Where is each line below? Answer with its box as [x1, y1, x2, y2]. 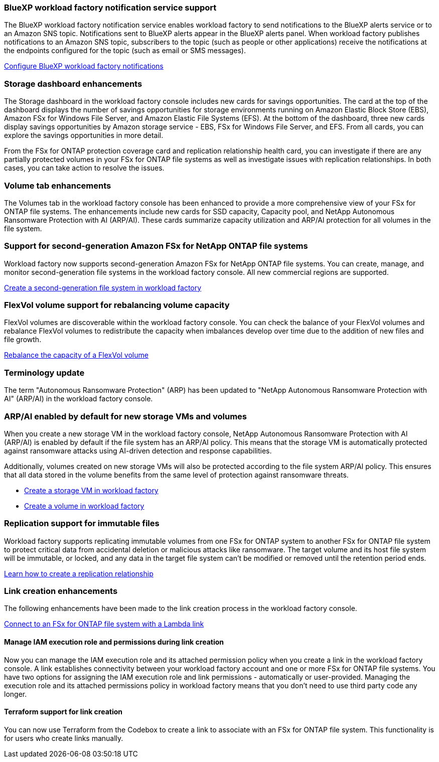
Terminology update [4, 367, 85, 378]
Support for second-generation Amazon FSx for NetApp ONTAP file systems [4, 241, 308, 251]
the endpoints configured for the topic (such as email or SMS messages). [4, 46, 246, 55]
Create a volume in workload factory [24, 501, 144, 510]
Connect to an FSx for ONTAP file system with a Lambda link [4, 620, 204, 629]
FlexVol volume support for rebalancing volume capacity [4, 300, 230, 310]
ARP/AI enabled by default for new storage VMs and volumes [4, 411, 247, 421]
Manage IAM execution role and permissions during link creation [4, 637, 224, 646]
